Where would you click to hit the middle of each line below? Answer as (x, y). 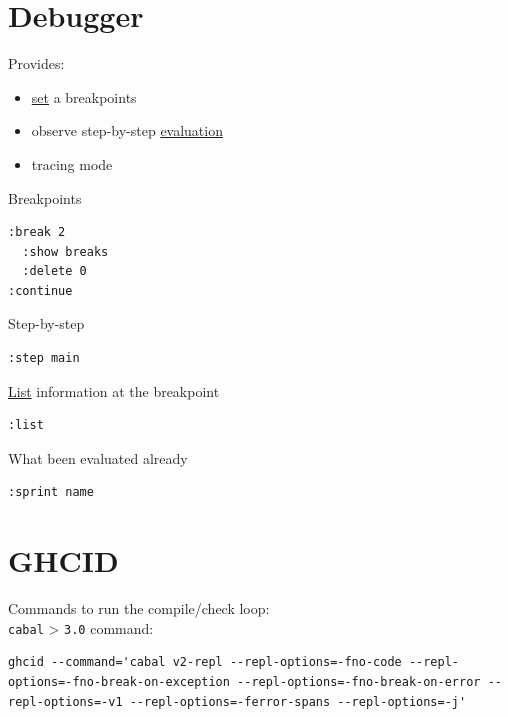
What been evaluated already (98, 457)
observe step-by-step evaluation (127, 130)
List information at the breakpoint (114, 390)
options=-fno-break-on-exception (119, 682)
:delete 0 (54, 271)
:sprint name (51, 492)
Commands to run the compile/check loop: (139, 608)
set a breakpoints (84, 96)
